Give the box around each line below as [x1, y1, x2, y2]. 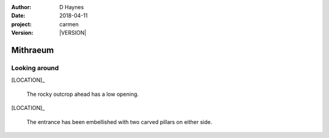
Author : [11, 4, 32, 10]
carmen [59, 20, 79, 27]
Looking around [11, 64, 59, 72]
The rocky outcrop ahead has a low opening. [26, 90, 140, 98]
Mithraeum [11, 45, 54, 55]
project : [11, 20, 32, 27]
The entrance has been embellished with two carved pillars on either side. [26, 118, 213, 125]
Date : [11, 12, 26, 20]
